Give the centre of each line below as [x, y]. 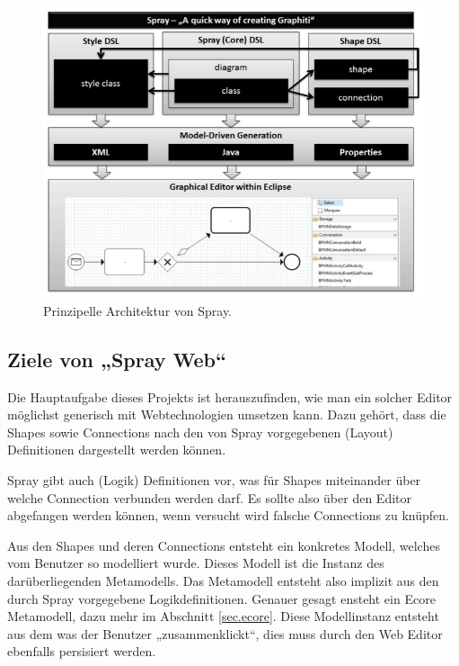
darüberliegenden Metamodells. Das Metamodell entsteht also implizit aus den [223, 581]
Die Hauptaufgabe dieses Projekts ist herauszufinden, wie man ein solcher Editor [230, 396]
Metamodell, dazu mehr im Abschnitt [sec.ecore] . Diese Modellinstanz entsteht [223, 616]
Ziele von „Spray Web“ [117, 359]
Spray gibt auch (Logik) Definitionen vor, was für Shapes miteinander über [214, 480]
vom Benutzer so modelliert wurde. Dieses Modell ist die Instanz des [196, 563]
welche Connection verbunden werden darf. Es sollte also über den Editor [210, 497]
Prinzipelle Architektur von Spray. [138, 310]
